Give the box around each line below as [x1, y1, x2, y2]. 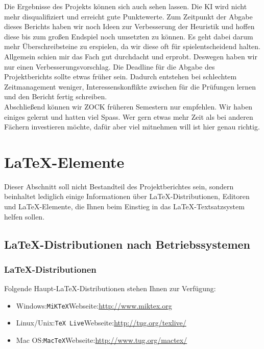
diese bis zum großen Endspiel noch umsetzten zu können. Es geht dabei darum [4, 31, 253, 41]
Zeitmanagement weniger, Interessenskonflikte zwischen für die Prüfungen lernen [4, 81, 256, 92]
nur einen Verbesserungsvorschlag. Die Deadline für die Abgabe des [4, 61, 215, 72]
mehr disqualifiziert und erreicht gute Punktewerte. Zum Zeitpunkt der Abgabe [4, 11, 253, 21]
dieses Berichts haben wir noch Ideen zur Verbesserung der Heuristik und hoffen [4, 21, 255, 32]
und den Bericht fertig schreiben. [4, 91, 107, 102]
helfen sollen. [4, 211, 45, 222]
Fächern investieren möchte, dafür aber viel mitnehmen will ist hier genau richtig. [4, 121, 260, 132]
